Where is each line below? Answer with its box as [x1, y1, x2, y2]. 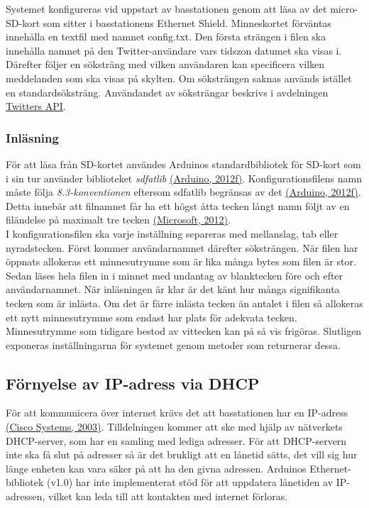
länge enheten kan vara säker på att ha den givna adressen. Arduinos [6, 460, 307, 475]
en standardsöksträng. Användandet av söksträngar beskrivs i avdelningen [6, 84, 329, 99]
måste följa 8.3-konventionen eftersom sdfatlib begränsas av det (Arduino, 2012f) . [6, 184, 361, 199]
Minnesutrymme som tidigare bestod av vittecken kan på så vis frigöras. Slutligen [6, 324, 362, 338]
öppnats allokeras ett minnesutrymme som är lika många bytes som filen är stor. [6, 254, 356, 269]
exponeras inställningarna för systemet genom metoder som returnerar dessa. [6, 337, 341, 352]
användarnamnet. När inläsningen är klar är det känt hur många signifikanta [6, 282, 340, 297]
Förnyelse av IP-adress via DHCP [6, 372, 260, 394]
